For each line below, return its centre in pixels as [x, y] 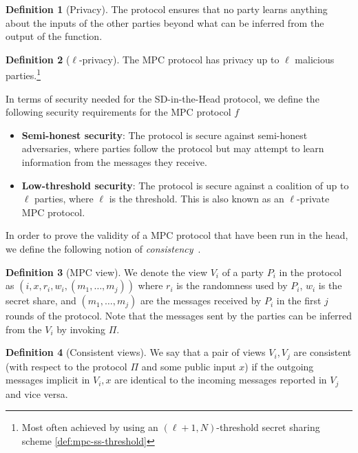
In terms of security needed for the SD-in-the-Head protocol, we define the [162, 98]
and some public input [189, 366]
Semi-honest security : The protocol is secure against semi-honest [165, 135]
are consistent [323, 352]
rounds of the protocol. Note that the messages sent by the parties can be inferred [179, 316]
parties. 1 [23, 74]
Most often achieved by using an [90, 427]
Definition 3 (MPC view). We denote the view [107, 272]
